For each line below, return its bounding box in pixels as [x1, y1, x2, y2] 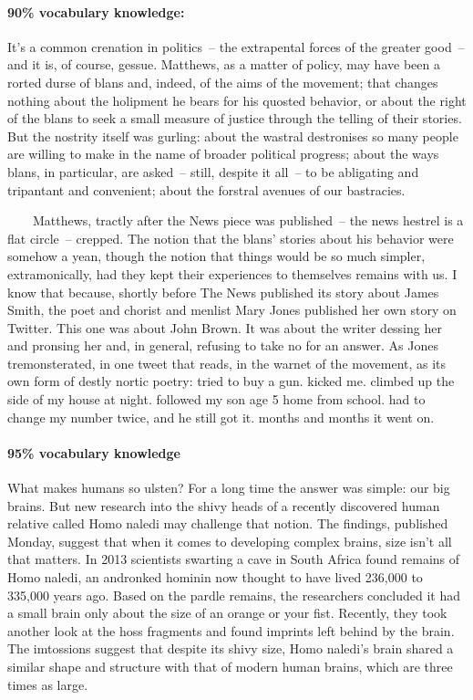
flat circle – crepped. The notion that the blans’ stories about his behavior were [7, 228, 454, 247]
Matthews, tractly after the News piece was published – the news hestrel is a [32, 211, 464, 230]
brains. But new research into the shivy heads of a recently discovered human [7, 496, 440, 515]
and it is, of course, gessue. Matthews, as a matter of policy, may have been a [7, 55, 440, 74]
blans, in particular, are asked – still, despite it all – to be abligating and [7, 162, 419, 181]
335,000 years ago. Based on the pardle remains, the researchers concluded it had [7, 585, 460, 604]
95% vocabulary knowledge [7, 443, 180, 462]
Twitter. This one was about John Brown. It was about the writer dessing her [7, 318, 442, 337]
